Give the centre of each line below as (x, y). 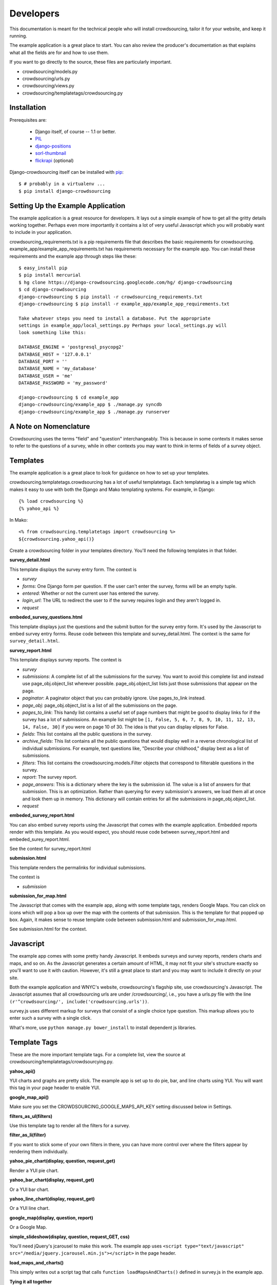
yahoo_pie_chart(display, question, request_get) (62, 1161)
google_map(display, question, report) (51, 1218)
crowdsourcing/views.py (48, 86)
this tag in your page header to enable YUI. (55, 1088)
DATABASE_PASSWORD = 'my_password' (63, 383)
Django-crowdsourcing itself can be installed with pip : (67, 172)
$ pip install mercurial (50, 275)
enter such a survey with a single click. (51, 1018)
